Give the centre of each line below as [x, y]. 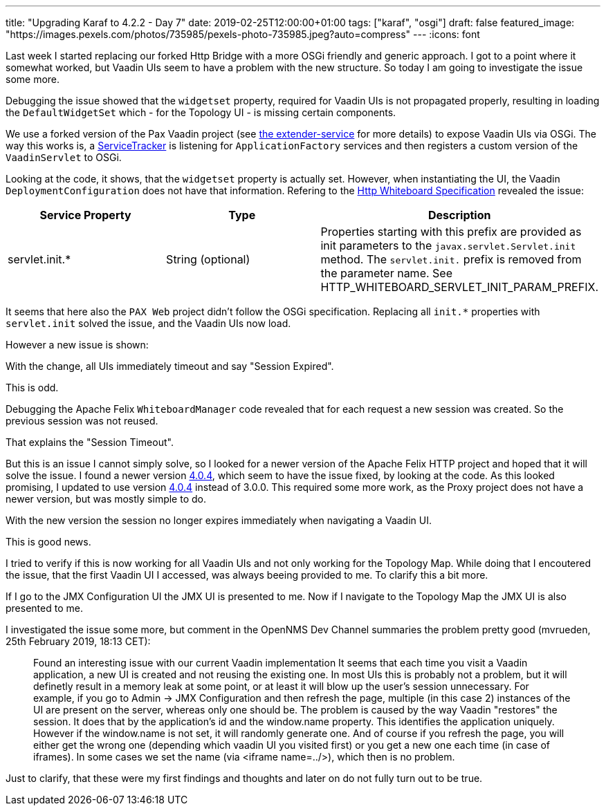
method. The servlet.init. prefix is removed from [451, 259]
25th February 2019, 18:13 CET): [78, 641]
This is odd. [32, 388]
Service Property [85, 215]
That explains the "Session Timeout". [90, 442]
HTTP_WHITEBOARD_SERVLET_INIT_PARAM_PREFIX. [459, 287]
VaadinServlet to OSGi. [64, 157]
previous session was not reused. [82, 421]
